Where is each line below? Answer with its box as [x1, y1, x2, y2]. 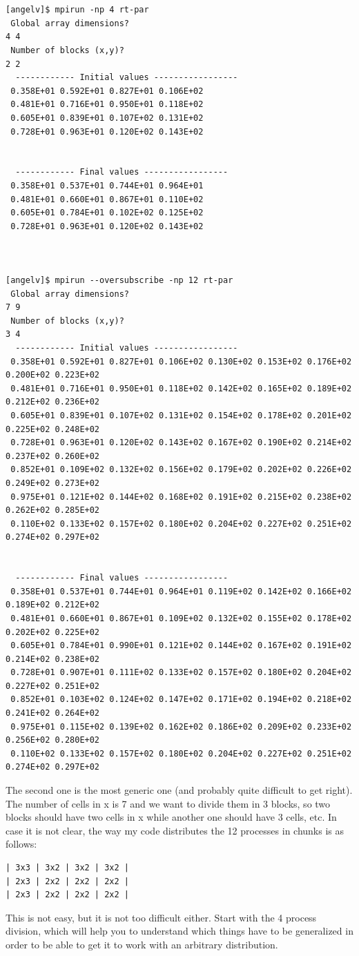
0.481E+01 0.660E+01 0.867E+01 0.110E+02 [10, 194, 204, 204]
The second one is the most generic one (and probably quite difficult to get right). [6, 783, 353, 797]
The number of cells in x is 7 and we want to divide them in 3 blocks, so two [6, 796, 331, 810]
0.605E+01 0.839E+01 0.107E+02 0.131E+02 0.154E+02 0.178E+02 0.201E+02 [10, 411, 352, 420]
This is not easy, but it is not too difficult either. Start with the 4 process [6, 910, 317, 924]
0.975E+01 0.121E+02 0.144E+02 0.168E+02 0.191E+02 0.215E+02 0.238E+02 [10, 491, 352, 502]
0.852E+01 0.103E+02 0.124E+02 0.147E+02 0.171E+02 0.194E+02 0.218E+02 [10, 694, 352, 705]
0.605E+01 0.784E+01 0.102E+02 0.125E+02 [10, 208, 204, 218]
